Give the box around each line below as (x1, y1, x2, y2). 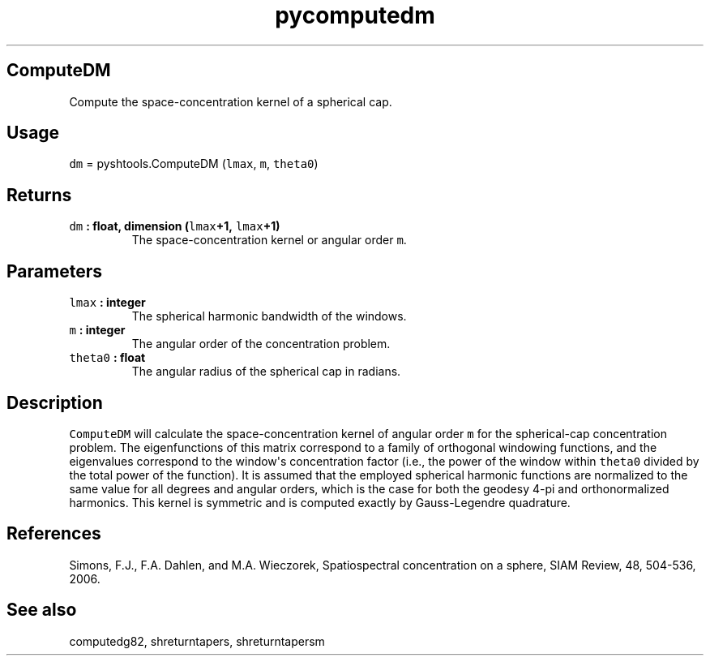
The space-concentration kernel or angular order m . (131, 233, 407, 247)
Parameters (6, 260, 102, 282)
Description (6, 392, 103, 413)
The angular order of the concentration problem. (131, 337, 391, 351)
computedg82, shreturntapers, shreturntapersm (69, 634, 325, 648)
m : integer (69, 323, 126, 337)
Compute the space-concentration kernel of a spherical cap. (69, 94, 392, 109)
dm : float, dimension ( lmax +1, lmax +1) (69, 219, 280, 234)
